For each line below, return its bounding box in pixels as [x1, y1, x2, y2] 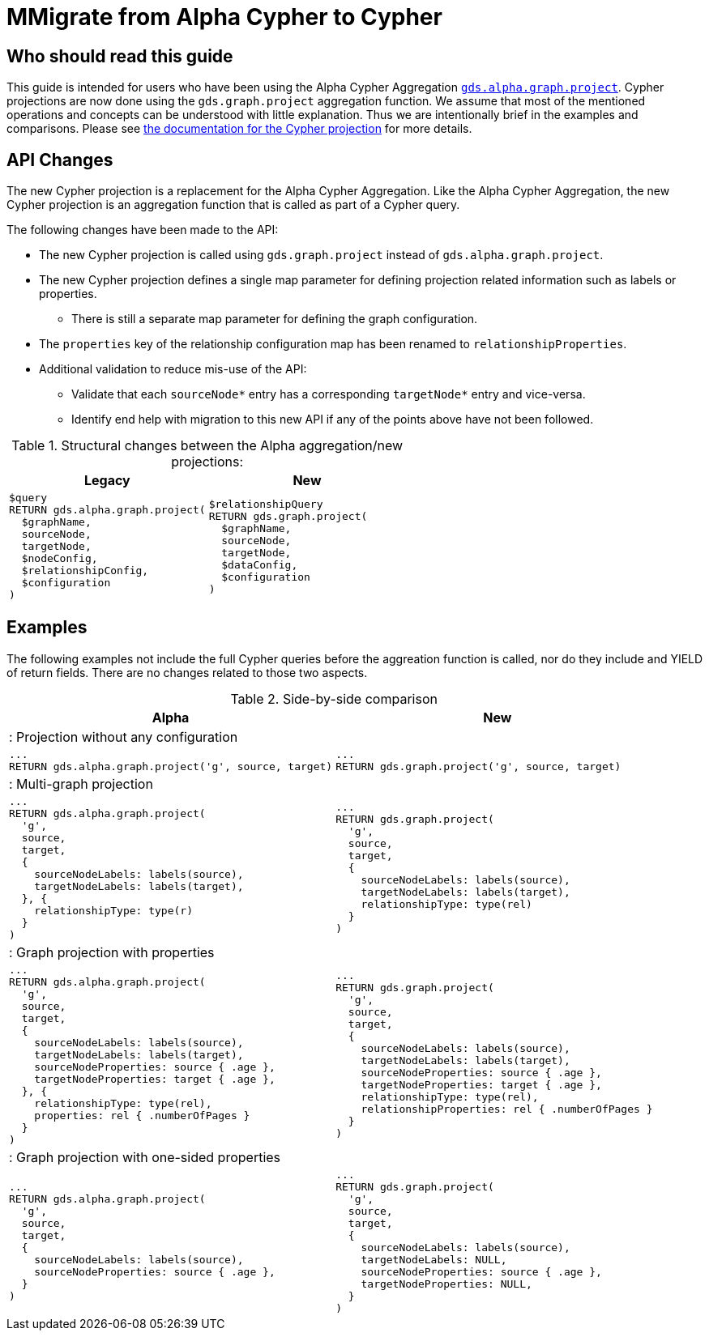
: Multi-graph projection [9, 775, 153, 792]
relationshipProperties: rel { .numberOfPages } [361, 1103, 653, 1116]
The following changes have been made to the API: [6, 223, 279, 237]
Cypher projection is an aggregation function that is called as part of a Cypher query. [6, 198, 460, 212]
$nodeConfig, [21, 552, 98, 565]
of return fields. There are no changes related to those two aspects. [6, 665, 368, 679]
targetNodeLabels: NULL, [361, 1253, 507, 1266]
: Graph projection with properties [9, 943, 215, 960]
